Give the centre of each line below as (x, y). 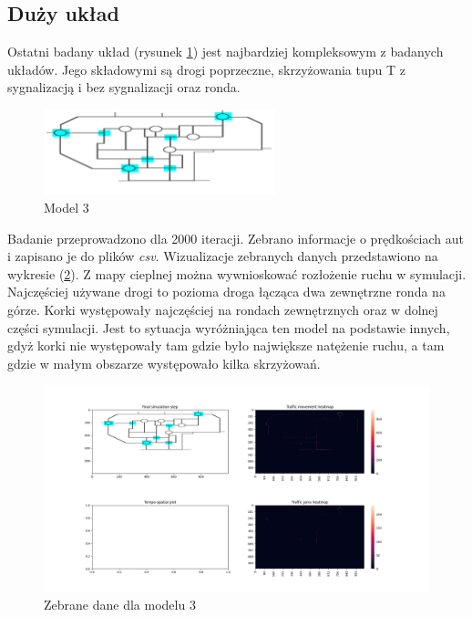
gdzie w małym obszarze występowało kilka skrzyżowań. (164, 363)
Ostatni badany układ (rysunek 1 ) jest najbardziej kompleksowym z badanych (226, 52)
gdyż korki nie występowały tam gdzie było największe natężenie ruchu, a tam (226, 345)
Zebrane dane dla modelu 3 (120, 604)
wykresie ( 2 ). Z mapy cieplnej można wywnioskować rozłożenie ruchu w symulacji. (237, 273)
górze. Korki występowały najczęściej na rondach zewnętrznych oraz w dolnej (223, 309)
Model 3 (67, 207)
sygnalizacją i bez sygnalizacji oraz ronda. (124, 87)
